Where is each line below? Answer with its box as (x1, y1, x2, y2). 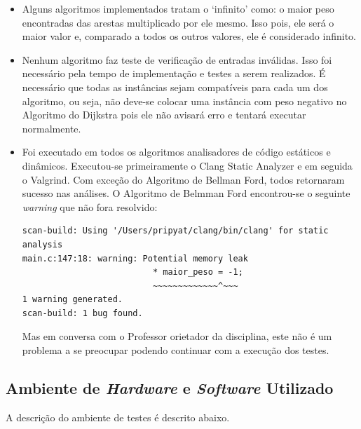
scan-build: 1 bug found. (22, 308, 143, 318)
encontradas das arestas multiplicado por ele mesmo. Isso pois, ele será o (22, 15, 334, 29)
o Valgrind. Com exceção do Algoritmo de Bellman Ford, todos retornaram (22, 172, 345, 186)
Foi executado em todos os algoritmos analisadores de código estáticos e (22, 144, 331, 159)
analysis (22, 239, 63, 250)
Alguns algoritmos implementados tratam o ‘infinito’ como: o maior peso (22, 1, 334, 15)
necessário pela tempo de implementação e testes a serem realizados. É (22, 66, 326, 81)
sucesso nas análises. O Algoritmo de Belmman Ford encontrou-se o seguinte (22, 186, 350, 200)
